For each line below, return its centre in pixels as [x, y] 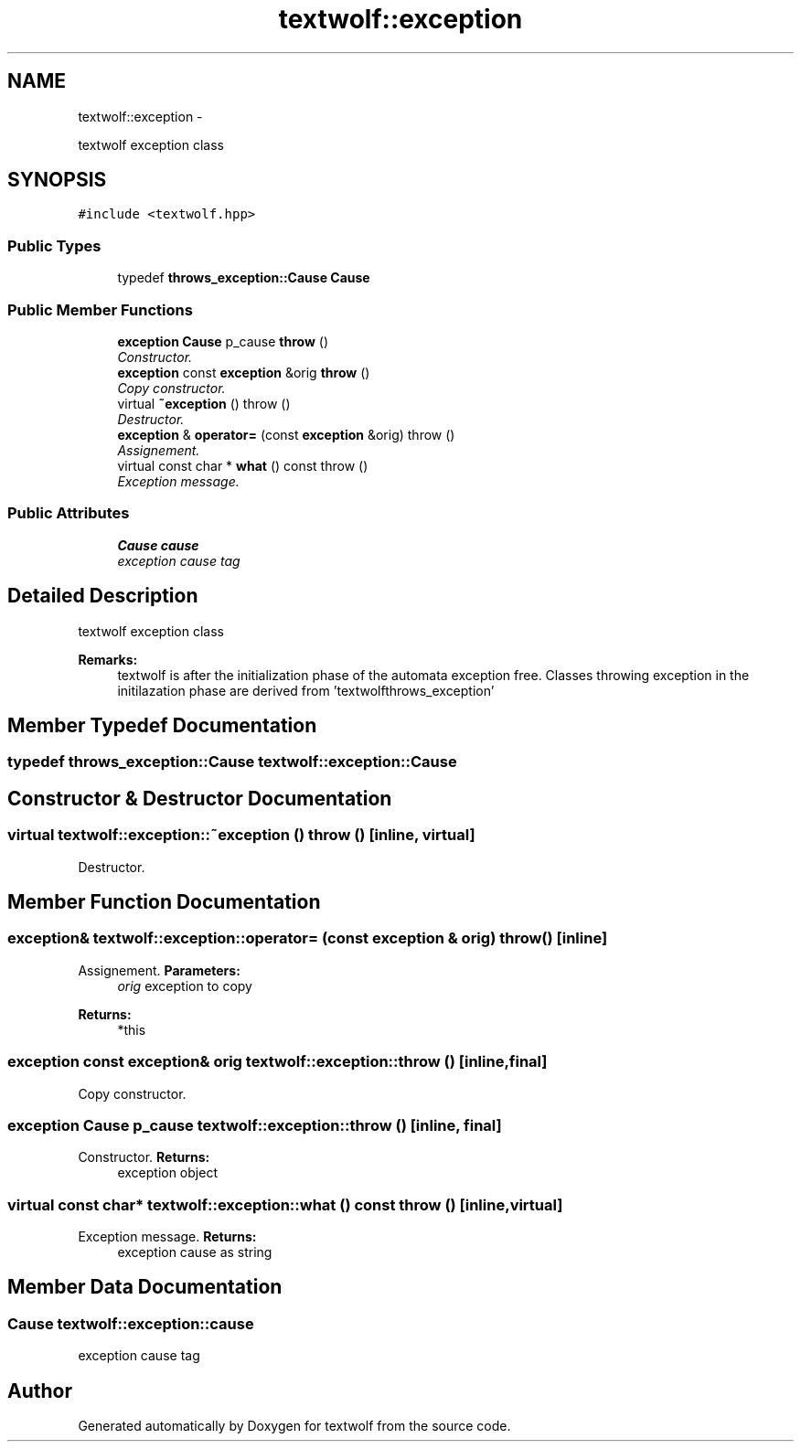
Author [40, 1390]
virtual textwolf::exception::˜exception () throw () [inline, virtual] [241, 835]
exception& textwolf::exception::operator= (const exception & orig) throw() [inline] [308, 938]
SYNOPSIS [57, 180]
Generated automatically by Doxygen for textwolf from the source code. [294, 1426]
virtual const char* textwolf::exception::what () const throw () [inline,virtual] [285, 1204]
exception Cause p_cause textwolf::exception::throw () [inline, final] [255, 1125]
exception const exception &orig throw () [244, 372]
